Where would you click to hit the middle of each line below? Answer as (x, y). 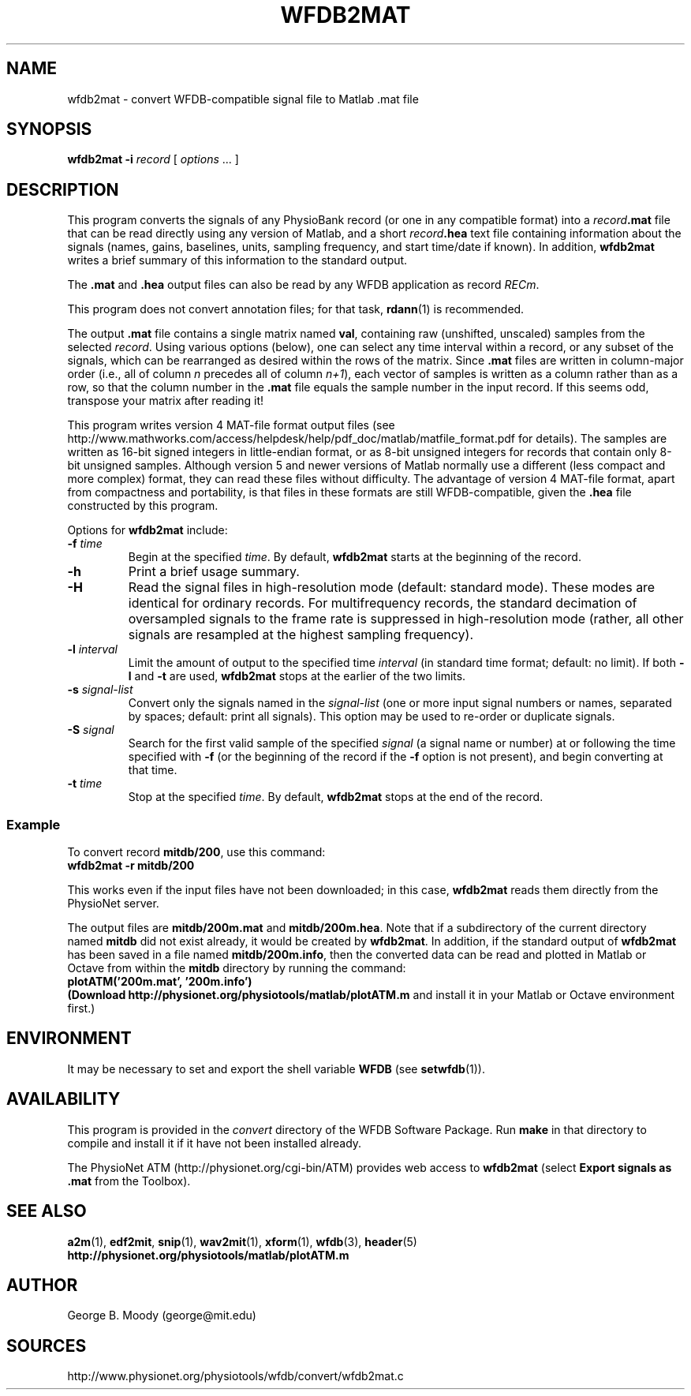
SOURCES (47, 1345)
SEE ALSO (47, 1211)
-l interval (92, 649)
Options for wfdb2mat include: (148, 530)
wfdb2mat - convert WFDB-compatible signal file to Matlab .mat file (243, 99)
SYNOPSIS (49, 129)
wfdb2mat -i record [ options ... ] (153, 159)
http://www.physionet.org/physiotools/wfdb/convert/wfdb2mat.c (235, 1376)
